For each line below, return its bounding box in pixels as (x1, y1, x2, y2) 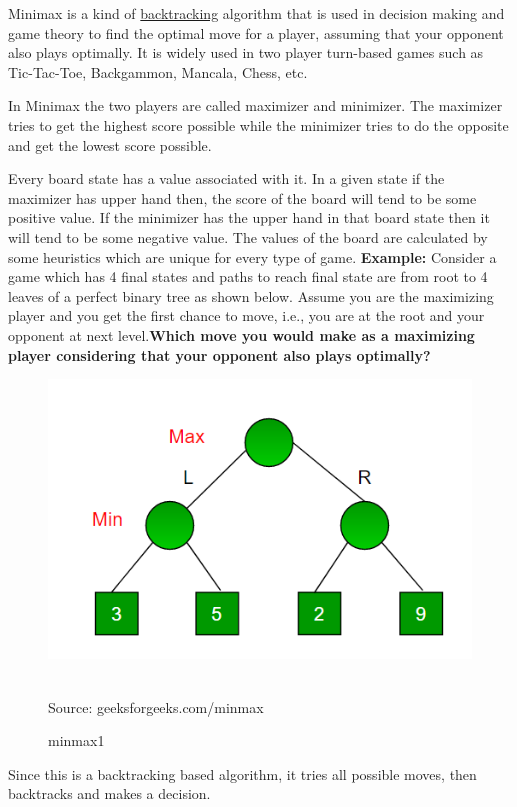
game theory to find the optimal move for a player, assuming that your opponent (8, 22, 504, 43)
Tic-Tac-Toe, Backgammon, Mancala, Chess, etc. (8, 61, 308, 82)
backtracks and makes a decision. (8, 783, 211, 804)
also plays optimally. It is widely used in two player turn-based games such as (8, 42, 484, 63)
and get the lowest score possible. (8, 134, 212, 155)
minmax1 (48, 730, 105, 751)
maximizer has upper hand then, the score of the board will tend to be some (8, 187, 477, 208)
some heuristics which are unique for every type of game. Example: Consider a (8, 246, 497, 267)
